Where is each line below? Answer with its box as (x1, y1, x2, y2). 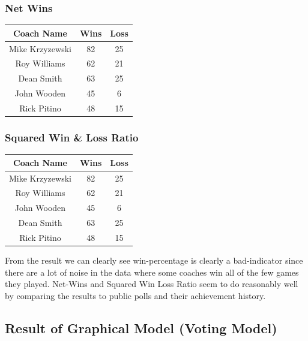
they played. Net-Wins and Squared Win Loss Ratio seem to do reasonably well (5, 277, 298, 290)
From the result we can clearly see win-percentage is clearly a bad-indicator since (5, 254, 303, 267)
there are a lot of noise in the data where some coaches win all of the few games (5, 265, 299, 278)
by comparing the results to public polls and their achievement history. (5, 289, 266, 301)
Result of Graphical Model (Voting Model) (5, 318, 277, 337)
